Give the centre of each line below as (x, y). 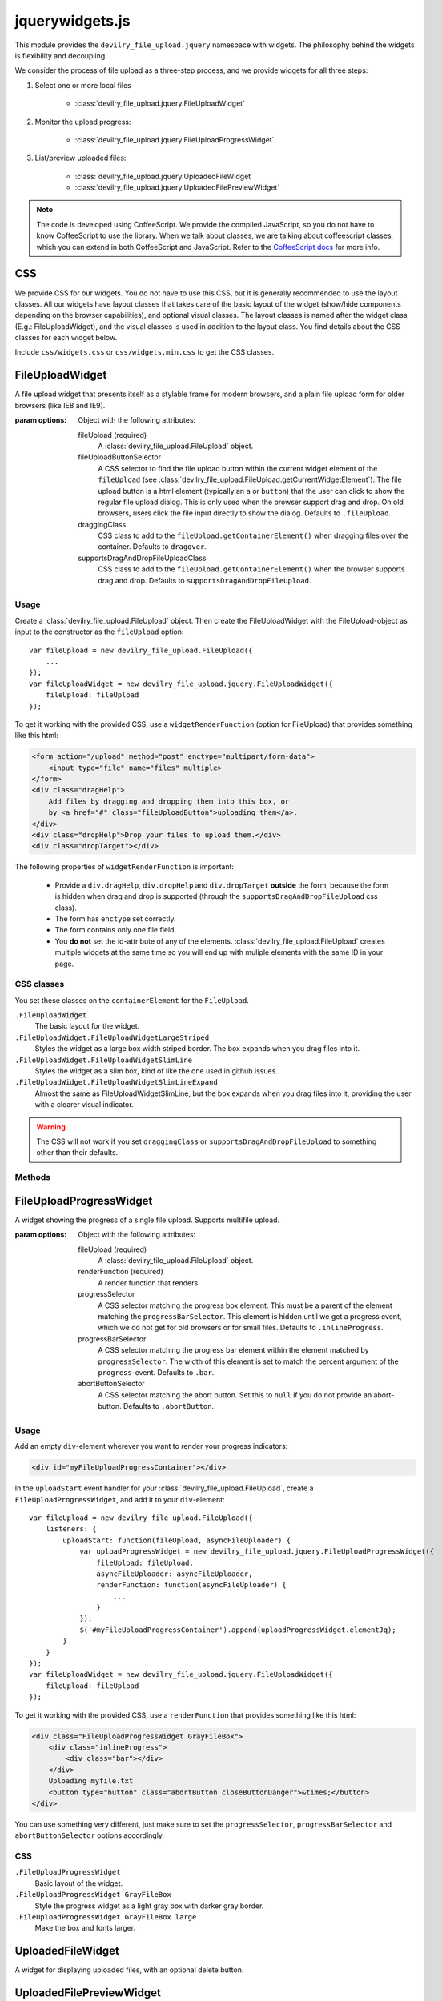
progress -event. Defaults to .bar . (156, 1372)
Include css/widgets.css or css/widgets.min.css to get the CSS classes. (145, 352)
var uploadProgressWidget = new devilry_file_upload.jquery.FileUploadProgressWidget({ (257, 1552)
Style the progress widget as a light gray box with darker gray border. (149, 1906)
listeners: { (71, 1529)
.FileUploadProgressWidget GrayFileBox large (106, 1917)
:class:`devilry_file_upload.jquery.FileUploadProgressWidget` (175, 139)
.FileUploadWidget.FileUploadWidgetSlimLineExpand (116, 1082)
